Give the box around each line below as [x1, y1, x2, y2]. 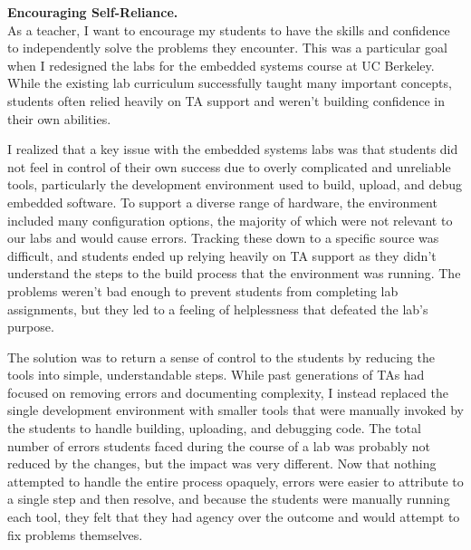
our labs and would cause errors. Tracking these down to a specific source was [7, 228, 439, 247]
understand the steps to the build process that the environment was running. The [7, 264, 461, 283]
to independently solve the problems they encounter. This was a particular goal [7, 38, 447, 57]
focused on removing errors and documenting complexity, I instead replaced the [7, 382, 448, 401]
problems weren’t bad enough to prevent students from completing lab [7, 281, 399, 300]
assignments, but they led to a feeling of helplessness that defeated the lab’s [7, 299, 428, 318]
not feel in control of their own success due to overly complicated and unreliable [7, 157, 451, 176]
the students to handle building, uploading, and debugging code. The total [7, 419, 421, 438]
